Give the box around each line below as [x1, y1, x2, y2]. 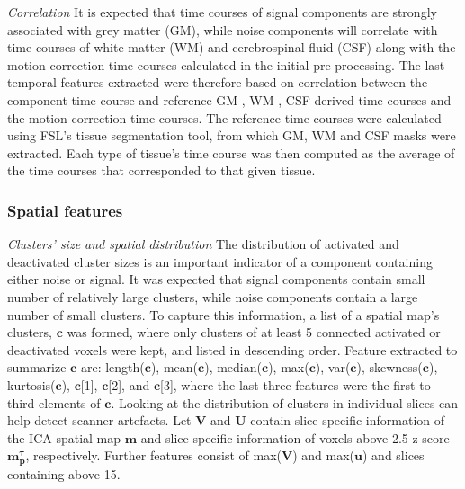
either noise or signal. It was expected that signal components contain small [7, 270, 425, 289]
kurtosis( [7, 375, 56, 394]
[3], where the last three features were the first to [160, 375, 431, 394]
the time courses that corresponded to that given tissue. [7, 161, 316, 180]
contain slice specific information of [250, 411, 445, 430]
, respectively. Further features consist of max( [25, 446, 282, 465]
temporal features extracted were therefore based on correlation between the [7, 73, 428, 92]
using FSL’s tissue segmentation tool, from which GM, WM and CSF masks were [7, 126, 456, 145]
